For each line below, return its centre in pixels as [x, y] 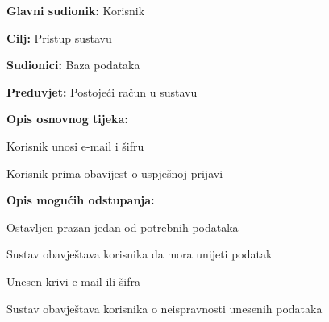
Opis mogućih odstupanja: [81, 200]
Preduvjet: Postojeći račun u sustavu [102, 91]
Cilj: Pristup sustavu [59, 37]
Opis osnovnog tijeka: [67, 119]
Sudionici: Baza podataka [73, 65]
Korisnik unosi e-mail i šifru [75, 145]
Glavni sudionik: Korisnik [76, 10]
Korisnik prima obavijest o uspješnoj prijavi [115, 173]
